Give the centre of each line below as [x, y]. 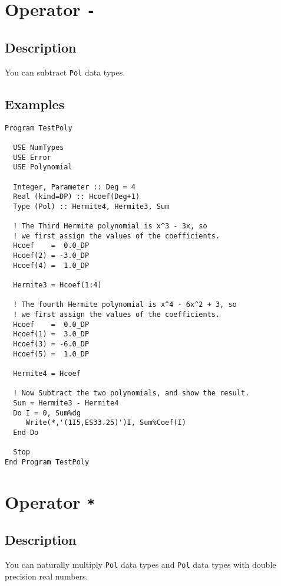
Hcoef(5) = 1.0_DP [51, 354]
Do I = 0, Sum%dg [47, 413]
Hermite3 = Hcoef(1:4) [57, 285]
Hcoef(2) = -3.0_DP [51, 256]
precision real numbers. [47, 576]
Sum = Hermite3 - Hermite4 [66, 403]
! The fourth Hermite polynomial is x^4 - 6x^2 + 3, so [125, 305]
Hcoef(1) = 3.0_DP [51, 334]
